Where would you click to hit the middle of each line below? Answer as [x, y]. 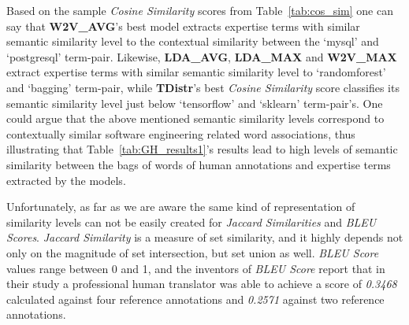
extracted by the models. [66, 180]
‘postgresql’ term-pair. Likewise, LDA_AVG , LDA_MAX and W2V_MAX [202, 56]
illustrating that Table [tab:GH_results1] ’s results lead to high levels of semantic [202, 149]
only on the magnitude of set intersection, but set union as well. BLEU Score [193, 252]
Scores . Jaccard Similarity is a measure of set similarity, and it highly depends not [205, 237]
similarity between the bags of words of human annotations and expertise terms [199, 164]
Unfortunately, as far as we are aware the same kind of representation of [181, 207]
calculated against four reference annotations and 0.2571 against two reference [195, 299]
